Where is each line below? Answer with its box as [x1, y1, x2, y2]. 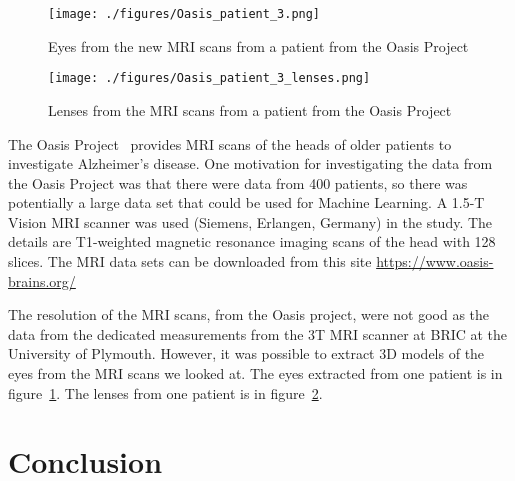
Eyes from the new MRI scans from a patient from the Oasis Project [48, 35, 469, 56]
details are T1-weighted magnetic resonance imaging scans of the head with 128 [8, 231, 496, 252]
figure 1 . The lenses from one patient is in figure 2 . [8, 382, 323, 403]
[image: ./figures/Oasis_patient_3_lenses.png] [48, 71, 371, 86]
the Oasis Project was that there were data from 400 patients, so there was [8, 172, 468, 193]
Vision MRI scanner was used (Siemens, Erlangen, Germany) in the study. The [8, 211, 493, 232]
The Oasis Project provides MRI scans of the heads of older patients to [8, 133, 452, 154]
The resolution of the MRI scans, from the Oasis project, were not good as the [8, 304, 490, 325]
